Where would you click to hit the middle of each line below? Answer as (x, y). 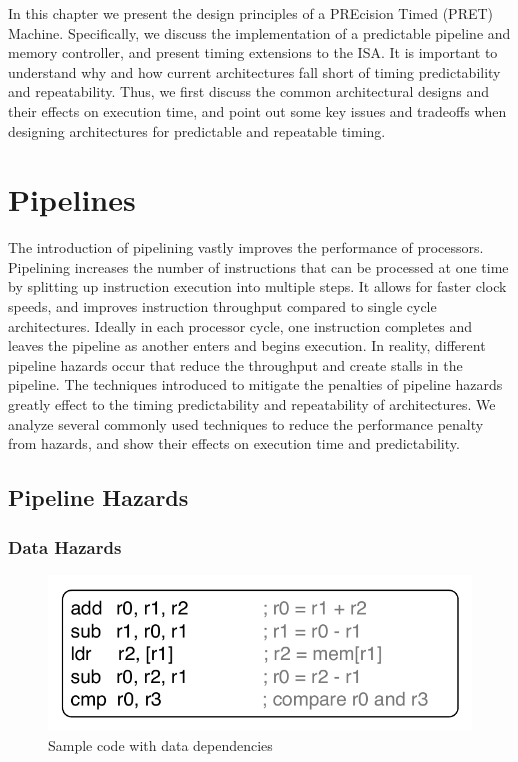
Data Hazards (65, 546)
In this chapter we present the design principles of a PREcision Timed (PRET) (251, 13)
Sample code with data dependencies (160, 744)
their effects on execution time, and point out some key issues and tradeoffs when (257, 110)
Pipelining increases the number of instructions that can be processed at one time (258, 266)
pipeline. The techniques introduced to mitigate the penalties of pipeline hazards (255, 384)
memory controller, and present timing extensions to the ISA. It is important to (253, 52)
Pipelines (72, 199)
